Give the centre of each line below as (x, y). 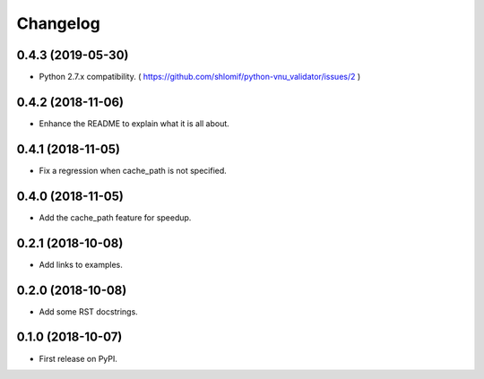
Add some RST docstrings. (88, 311)
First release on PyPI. (78, 358)
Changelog (58, 23)
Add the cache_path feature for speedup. (115, 217)
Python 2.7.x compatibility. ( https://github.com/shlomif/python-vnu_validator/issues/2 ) (200, 77)
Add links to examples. (81, 264)
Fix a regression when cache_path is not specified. (133, 170)
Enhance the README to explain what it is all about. (134, 123)
